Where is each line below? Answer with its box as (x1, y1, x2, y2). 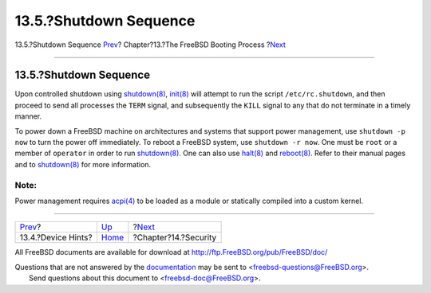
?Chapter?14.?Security (132, 232, 217, 243)
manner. (14, 111, 42, 121)
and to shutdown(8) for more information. (14, 159, 152, 169)
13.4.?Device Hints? (19, 232, 93, 243)
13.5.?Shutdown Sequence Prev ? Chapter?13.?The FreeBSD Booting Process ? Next (14, 40, 287, 49)
